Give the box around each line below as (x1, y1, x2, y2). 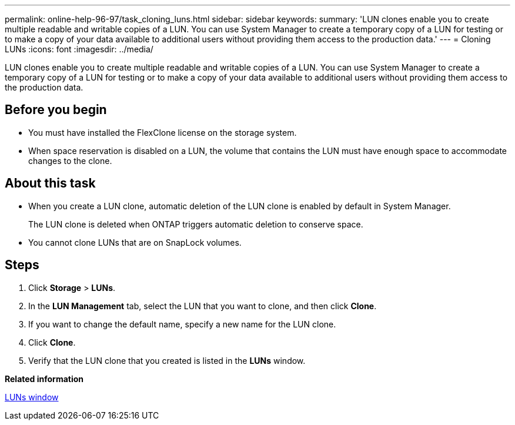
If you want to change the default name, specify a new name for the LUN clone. (28, 319, 336, 329)
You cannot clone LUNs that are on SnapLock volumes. (28, 237, 242, 247)
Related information (5, 373, 84, 384)
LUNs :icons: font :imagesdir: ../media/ (5, 44, 153, 54)
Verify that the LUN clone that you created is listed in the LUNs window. (28, 355, 306, 366)
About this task (5, 176, 96, 191)
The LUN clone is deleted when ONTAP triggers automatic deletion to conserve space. (28, 219, 363, 229)
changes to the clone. (28, 155, 112, 166)
